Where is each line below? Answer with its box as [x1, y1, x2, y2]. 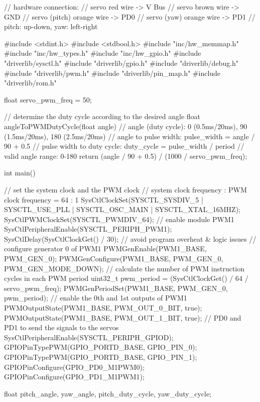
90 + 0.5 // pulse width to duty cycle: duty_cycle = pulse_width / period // [4, 141, 244, 151]
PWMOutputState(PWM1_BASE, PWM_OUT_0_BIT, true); [4, 303, 202, 313]
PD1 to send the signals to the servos [4, 322, 119, 333]
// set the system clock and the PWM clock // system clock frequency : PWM [4, 184, 247, 194]
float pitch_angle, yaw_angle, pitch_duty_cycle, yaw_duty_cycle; [4, 388, 212, 398]
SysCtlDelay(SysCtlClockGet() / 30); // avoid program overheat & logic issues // [4, 233, 256, 244]
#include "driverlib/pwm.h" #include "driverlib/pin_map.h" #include [4, 67, 221, 78]
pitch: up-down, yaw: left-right [4, 21, 98, 32]
